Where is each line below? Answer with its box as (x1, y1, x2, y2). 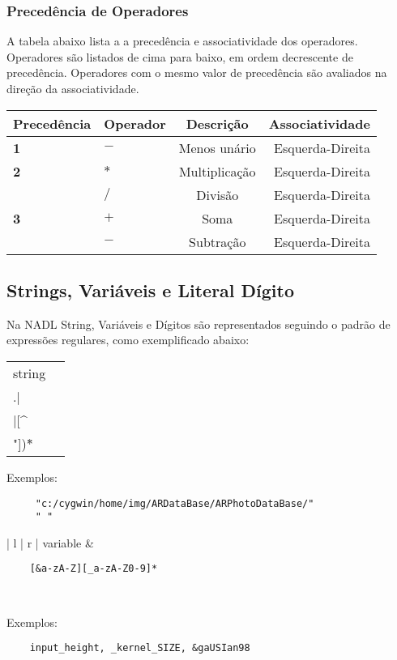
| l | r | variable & (6, 534, 94, 551)
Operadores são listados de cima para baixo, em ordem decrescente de (6, 48, 353, 65)
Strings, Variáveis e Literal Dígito (6, 277, 295, 302)
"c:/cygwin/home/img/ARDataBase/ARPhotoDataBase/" (35, 497, 314, 509)
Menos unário (178, 138, 256, 157)
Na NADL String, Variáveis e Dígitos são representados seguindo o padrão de (6, 315, 391, 332)
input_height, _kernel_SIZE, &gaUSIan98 (29, 642, 250, 654)
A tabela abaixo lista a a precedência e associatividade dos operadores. (6, 32, 358, 49)
